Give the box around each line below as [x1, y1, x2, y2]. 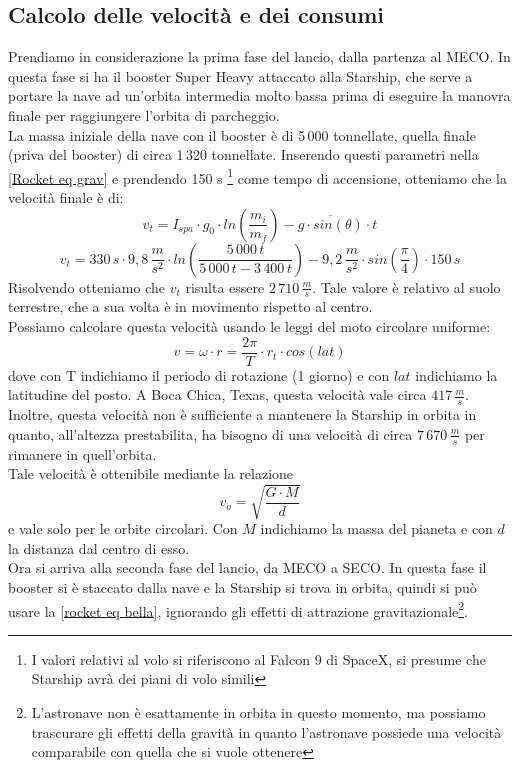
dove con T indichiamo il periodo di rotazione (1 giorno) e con [8, 364, 390, 385]
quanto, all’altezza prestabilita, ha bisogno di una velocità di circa [8, 423, 413, 444]
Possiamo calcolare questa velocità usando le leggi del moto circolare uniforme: [8, 316, 491, 337]
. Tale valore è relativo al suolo [312, 276, 501, 297]
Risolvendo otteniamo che [8, 276, 165, 297]
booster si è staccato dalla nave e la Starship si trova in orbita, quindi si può [8, 577, 477, 598]
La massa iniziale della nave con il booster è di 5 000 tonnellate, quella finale [8, 124, 476, 145]
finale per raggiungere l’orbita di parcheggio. [8, 104, 280, 125]
